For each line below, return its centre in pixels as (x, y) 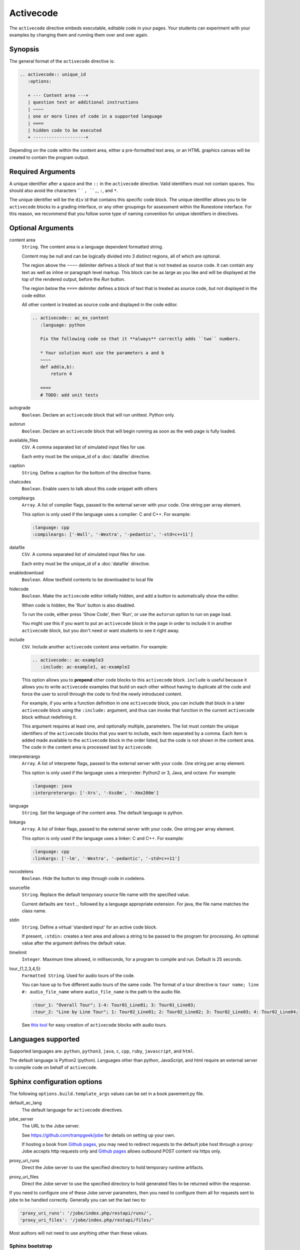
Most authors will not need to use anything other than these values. (79, 1233)
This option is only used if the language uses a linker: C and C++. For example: (103, 838)
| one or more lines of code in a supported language (95, 116)
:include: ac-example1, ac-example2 (85, 667)
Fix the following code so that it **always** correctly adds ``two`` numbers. (140, 339)
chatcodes (20, 482)
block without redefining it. (49, 717)
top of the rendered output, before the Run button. (73, 279)
